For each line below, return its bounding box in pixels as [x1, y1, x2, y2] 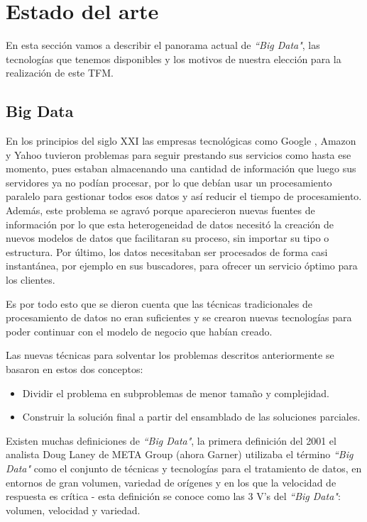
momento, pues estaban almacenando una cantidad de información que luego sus [6, 161, 356, 176]
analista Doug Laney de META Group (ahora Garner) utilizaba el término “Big [6, 447, 354, 462]
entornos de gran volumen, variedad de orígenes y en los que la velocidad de [6, 474, 336, 489]
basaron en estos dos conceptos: [6, 362, 143, 377]
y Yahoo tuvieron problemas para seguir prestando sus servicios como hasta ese [6, 147, 351, 162]
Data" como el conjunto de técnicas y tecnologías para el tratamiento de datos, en [6, 460, 362, 475]
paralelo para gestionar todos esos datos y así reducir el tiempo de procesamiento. [6, 189, 362, 204]
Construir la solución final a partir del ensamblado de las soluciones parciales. [22, 409, 361, 424]
